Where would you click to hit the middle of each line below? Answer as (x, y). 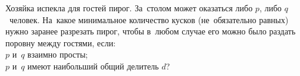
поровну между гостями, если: (61, 42)
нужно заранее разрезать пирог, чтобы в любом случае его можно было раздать (151, 31)
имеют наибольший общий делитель (93, 66)
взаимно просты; (58, 54)
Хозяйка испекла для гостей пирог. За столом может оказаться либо (129, 8)
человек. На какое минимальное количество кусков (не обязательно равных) (149, 19)
